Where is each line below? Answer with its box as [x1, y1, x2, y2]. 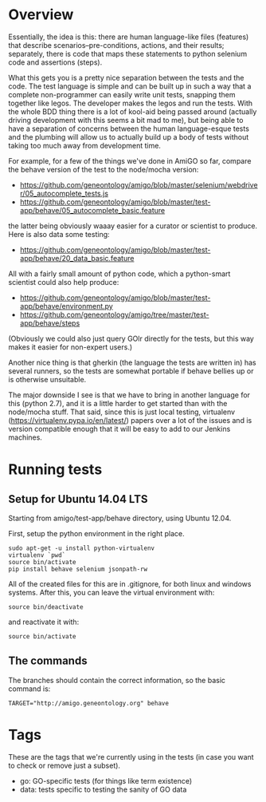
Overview [8, 6, 74, 24]
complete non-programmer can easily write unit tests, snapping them [8, 89, 236, 99]
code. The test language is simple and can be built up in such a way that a [8, 81, 252, 91]
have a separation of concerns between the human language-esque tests [8, 124, 249, 133]
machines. [8, 433, 42, 442]
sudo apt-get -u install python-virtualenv [8, 544, 155, 552]
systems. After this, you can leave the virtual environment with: [8, 587, 215, 597]
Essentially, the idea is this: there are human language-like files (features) [8, 32, 249, 41]
